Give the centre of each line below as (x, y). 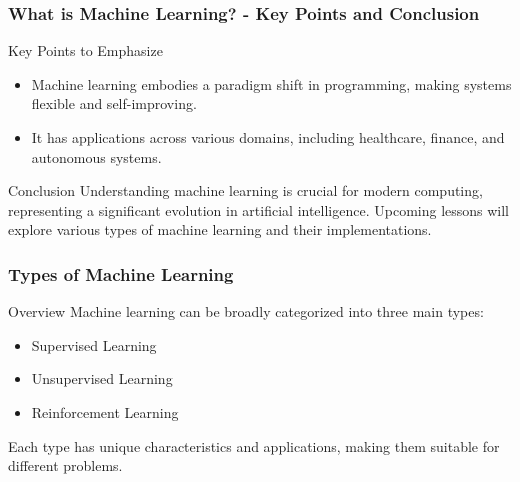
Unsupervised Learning (102, 378)
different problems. (65, 465)
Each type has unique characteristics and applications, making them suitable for (254, 445)
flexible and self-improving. (114, 103)
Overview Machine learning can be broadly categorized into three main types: (246, 311)
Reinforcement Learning (105, 411)
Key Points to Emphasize (85, 50)
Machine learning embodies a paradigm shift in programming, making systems (271, 83)
